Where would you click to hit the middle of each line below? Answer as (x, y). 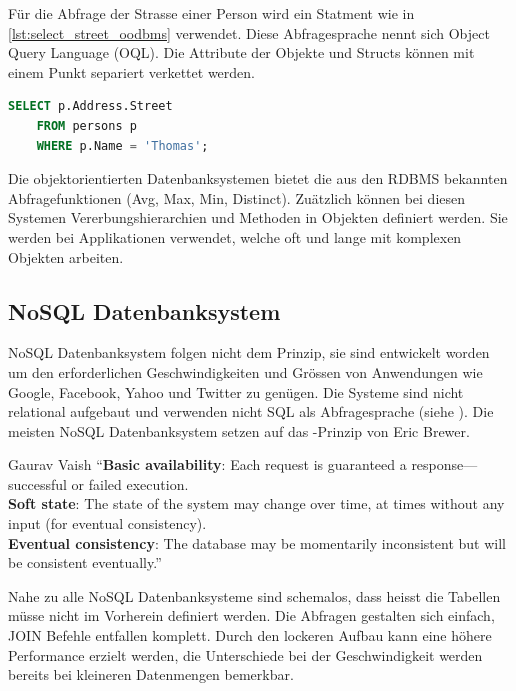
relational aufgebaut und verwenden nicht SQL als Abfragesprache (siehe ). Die (251, 411)
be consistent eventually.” (85, 562)
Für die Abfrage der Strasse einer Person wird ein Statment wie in (211, 13)
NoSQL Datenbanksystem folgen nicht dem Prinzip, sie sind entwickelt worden (249, 352)
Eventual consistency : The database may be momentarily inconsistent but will (257, 542)
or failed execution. (130, 483)
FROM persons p (86, 125)
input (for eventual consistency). (107, 523)
